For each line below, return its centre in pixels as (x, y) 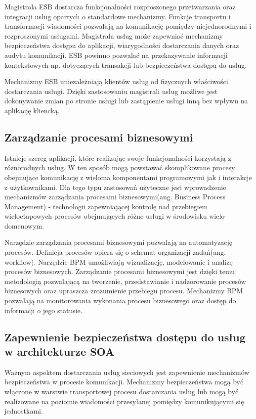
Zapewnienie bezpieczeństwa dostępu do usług (125, 337)
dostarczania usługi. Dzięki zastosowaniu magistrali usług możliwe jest (111, 91)
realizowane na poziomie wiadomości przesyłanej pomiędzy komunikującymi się (124, 401)
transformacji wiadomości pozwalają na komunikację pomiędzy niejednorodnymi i (128, 26)
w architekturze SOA (60, 351)
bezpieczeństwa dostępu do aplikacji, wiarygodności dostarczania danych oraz (122, 45)
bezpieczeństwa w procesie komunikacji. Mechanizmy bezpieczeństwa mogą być (124, 382)
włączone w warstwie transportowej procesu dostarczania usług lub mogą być (122, 392)
